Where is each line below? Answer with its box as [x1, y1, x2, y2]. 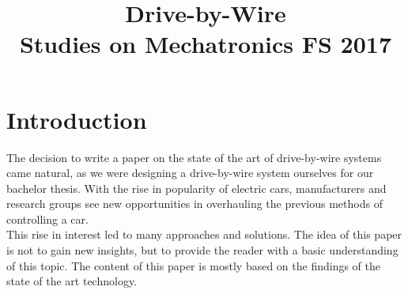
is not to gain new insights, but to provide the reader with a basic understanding [6, 242, 399, 258]
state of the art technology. [6, 273, 138, 289]
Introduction [6, 103, 147, 135]
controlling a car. [6, 210, 89, 227]
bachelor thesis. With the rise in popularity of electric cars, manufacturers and [6, 179, 387, 196]
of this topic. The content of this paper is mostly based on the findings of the [6, 257, 381, 273]
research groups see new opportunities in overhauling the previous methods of [6, 195, 383, 212]
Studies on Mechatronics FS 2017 [19, 28, 392, 60]
